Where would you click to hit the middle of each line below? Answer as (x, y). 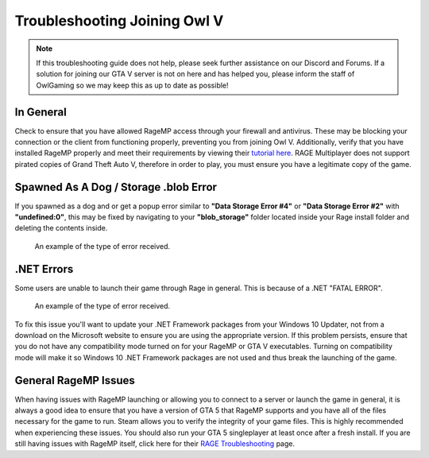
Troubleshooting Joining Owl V (119, 21)
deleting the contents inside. (61, 228)
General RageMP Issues (75, 380)
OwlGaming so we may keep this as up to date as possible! (133, 85)
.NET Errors (44, 269)
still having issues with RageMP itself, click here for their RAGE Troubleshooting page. (155, 444)
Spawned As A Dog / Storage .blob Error (116, 187)
